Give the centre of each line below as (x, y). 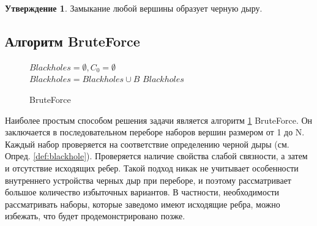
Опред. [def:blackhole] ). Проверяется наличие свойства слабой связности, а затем (156, 156)
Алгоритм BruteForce (73, 41)
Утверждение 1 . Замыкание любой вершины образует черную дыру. (134, 8)
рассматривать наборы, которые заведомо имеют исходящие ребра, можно (143, 204)
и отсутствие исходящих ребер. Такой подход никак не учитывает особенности (152, 168)
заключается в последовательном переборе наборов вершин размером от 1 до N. (155, 132)
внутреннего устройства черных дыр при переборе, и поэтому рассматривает (148, 180)
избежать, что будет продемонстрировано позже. (95, 216)
